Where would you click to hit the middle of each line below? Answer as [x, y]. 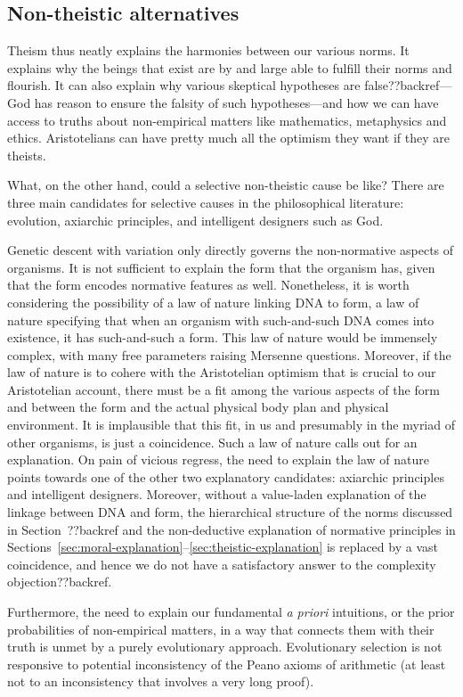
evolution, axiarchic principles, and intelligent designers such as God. [195, 220]
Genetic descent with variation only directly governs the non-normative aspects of [231, 250]
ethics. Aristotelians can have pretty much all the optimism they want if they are [228, 138]
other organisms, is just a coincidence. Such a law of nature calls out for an [212, 442]
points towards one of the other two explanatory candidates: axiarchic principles [226, 476]
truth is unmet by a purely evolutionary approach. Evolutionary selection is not [225, 647]
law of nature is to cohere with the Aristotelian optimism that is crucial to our [222, 372]
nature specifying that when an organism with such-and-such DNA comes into [221, 320]
